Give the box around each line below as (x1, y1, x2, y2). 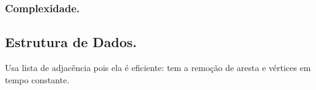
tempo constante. (5, 73, 70, 86)
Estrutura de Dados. (5, 32, 137, 51)
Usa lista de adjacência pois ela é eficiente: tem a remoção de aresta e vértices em (5, 61, 311, 74)
